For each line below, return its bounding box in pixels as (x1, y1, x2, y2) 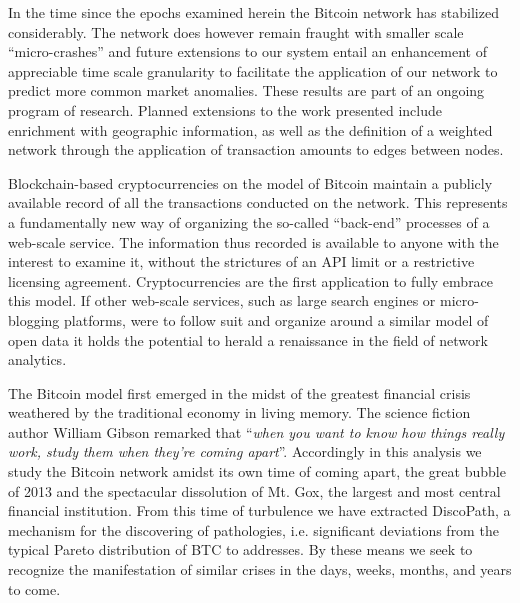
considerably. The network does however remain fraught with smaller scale (8, 21, 464, 42)
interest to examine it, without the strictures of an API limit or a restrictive (8, 251, 475, 272)
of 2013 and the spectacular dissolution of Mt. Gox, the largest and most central (8, 480, 501, 501)
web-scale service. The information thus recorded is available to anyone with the (8, 231, 499, 252)
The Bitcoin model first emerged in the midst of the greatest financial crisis (8, 382, 471, 403)
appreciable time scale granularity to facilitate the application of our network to (8, 60, 498, 81)
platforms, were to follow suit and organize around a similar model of (64, 309, 489, 330)
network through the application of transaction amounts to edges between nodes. (8, 139, 504, 160)
